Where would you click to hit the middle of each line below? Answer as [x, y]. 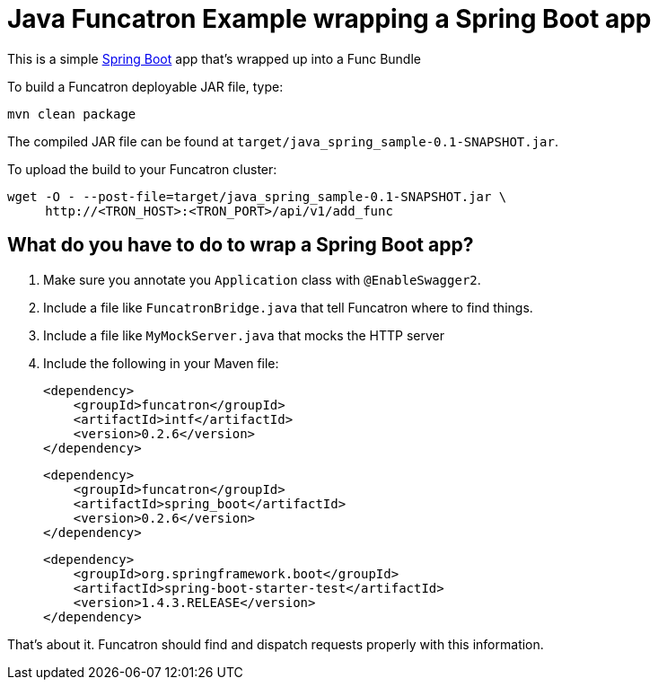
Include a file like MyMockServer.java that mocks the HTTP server [244, 335]
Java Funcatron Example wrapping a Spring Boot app [329, 19]
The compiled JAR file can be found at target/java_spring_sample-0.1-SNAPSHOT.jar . [283, 141]
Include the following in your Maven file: [161, 363]
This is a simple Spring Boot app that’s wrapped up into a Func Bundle [214, 58]
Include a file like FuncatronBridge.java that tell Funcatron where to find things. [288, 307]
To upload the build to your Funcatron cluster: [142, 169]
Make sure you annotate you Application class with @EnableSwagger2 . [262, 279]
